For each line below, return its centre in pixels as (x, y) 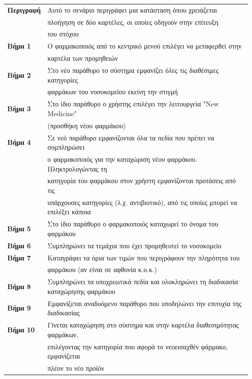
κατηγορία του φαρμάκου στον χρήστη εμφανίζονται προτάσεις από (142, 181)
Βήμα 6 (19, 245)
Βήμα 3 (19, 109)
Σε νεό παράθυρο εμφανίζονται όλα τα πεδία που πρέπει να (131, 137)
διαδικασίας (63, 313)
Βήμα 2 (19, 75)
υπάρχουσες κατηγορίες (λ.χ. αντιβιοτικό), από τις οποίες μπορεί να (142, 202)
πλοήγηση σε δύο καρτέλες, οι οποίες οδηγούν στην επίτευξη (133, 22)
